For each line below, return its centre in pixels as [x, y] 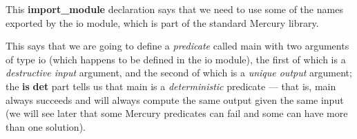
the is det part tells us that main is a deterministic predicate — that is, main [171, 86]
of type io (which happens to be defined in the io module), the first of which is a [176, 59]
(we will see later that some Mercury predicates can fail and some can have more [177, 113]
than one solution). [46, 126]
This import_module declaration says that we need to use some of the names [174, 9]
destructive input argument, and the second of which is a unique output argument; [179, 73]
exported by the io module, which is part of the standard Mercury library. [162, 22]
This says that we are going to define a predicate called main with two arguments [177, 46]
